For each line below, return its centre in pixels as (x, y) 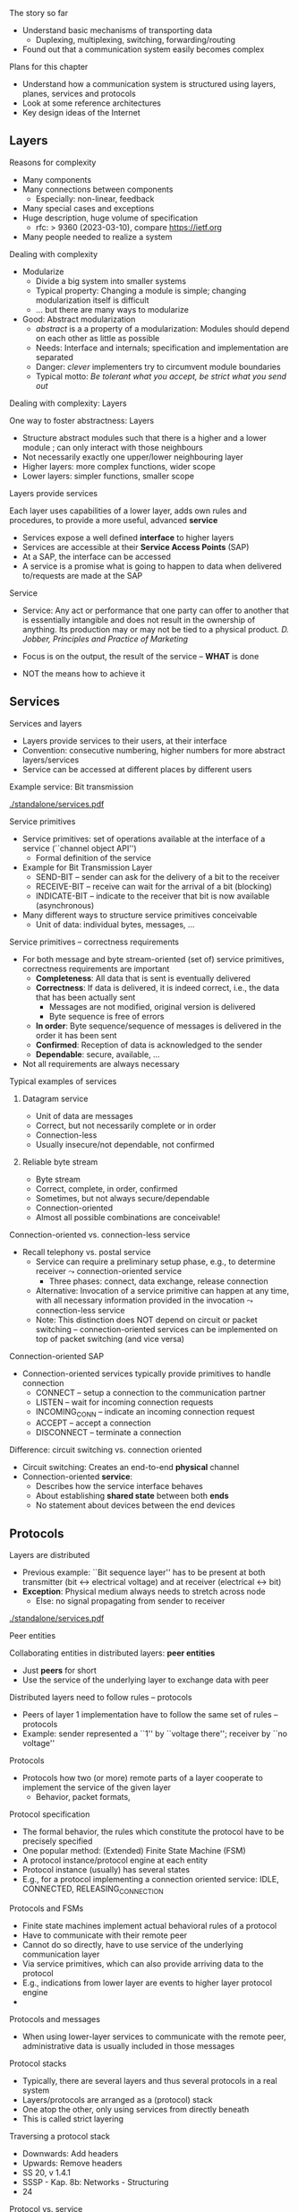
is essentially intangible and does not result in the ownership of (139, 620)
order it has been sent (76, 1035)
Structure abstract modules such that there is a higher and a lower (144, 437)
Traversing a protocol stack (60, 2137)
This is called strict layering (72, 2119)
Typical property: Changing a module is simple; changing (141, 290)
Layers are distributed (50, 1555)
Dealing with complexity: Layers (68, 403)
